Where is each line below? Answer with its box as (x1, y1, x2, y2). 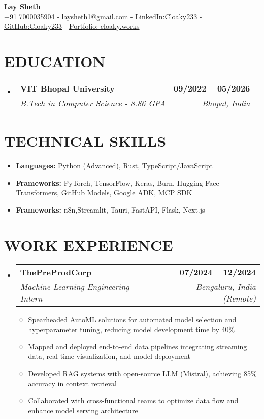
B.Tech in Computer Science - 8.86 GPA (20, 97, 166, 109)
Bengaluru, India (195, 280, 256, 292)
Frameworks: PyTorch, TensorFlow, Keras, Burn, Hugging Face (16, 177, 219, 188)
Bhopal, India (202, 97, 250, 109)
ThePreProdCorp (20, 265, 92, 278)
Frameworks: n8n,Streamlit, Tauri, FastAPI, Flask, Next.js (16, 204, 205, 215)
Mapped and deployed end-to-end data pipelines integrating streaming (28, 341, 247, 351)
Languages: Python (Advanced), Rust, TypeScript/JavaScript (16, 160, 213, 171)
